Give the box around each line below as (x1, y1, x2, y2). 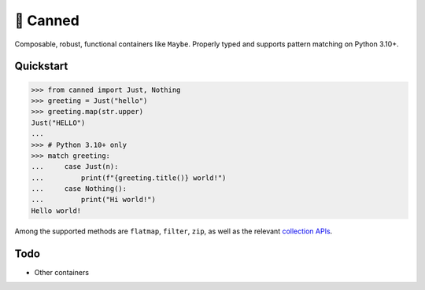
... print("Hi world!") (31, 195, 157, 204)
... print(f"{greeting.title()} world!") (31, 173, 227, 182)
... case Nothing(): (31, 185, 128, 193)
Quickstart (14, 60, 68, 73)
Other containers (34, 267, 90, 277)
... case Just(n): (31, 162, 119, 171)
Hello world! (31, 206, 82, 215)
